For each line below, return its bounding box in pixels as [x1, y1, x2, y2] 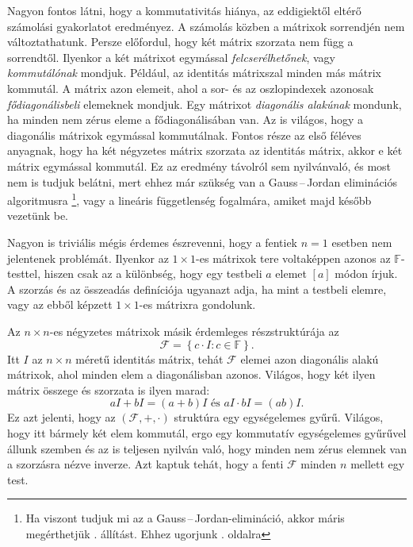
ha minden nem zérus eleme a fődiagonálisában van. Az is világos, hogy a [7, 111, 364, 128]
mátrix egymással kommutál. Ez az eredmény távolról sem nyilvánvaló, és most [7, 157, 392, 174]
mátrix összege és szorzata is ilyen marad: [7, 381, 210, 398]
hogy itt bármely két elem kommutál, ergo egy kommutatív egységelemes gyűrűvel [7, 424, 407, 441]
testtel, [7, 265, 41, 282]
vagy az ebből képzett [7, 296, 113, 313]
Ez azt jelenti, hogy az [7, 409, 116, 426]
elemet [275, 265, 307, 282]
